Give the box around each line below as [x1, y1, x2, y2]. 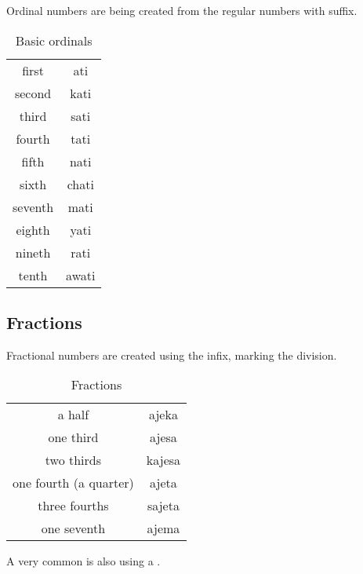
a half [57, 405, 89, 424]
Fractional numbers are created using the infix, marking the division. [6, 346, 337, 363]
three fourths [38, 496, 109, 515]
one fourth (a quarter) [13, 473, 134, 492]
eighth [16, 220, 50, 239]
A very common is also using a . [6, 553, 161, 569]
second [14, 83, 52, 102]
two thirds [45, 451, 102, 470]
